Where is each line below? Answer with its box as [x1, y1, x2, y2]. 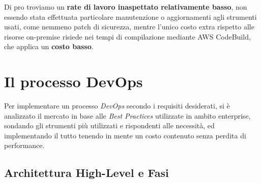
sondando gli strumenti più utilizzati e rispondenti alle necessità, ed [4, 120, 215, 131]
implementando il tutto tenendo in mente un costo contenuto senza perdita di [4, 130, 246, 140]
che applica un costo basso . [4, 41, 94, 52]
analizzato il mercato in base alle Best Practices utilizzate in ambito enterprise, [4, 110, 251, 121]
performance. [4, 140, 45, 151]
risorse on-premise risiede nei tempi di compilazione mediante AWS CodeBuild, [4, 31, 251, 42]
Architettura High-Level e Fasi [4, 165, 169, 180]
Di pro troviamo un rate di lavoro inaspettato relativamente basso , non [4, 2, 247, 12]
